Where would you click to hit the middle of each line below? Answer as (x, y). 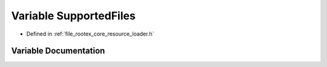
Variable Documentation (58, 51)
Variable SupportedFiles (73, 16)
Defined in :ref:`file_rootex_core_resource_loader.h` (90, 34)
